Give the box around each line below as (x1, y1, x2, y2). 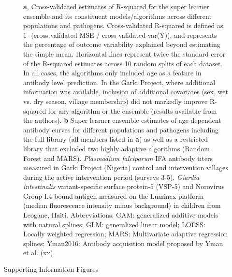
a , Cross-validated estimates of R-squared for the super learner (23, 1, 209, 11)
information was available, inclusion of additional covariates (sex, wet (23, 87, 228, 97)
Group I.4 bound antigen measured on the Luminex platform (23, 190, 204, 201)
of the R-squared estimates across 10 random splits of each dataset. (23, 58, 223, 68)
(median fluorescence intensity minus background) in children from (23, 200, 221, 210)
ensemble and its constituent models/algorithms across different (23, 11, 212, 21)
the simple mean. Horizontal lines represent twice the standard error (23, 48, 226, 58)
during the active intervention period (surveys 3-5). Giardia (23, 172, 200, 182)
